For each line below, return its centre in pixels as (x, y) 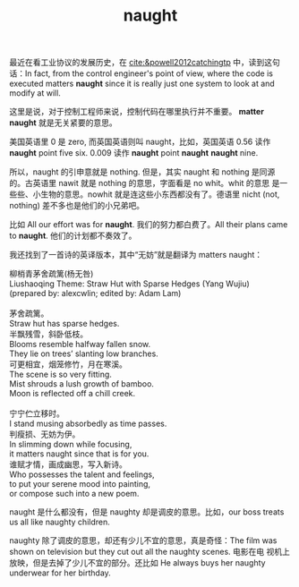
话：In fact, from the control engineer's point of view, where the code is (141, 73)
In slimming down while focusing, (71, 445)
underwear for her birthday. (60, 573)
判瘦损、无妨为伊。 (45, 434)
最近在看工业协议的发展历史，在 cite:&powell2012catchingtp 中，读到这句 (145, 63)
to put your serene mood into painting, (80, 484)
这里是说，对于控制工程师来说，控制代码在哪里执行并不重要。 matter (137, 112)
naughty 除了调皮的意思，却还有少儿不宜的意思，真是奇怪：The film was (143, 540)
